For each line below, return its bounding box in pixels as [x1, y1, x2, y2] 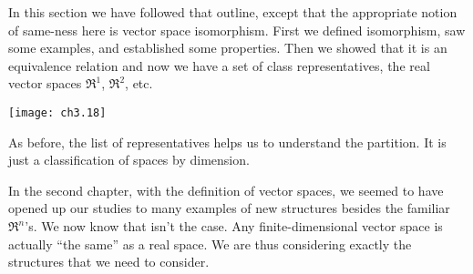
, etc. [125, 74, 153, 93]
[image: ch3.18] [8, 106, 107, 119]
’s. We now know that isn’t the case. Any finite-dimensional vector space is [25, 217, 443, 235]
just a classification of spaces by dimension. [8, 150, 250, 169]
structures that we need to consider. [8, 252, 210, 271]
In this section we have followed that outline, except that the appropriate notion [8, 3, 458, 21]
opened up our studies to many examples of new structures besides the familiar [8, 198, 450, 218]
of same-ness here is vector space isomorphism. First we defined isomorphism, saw [8, 20, 466, 39]
